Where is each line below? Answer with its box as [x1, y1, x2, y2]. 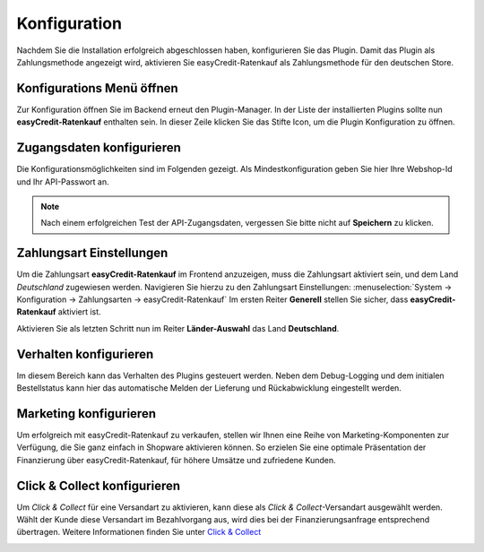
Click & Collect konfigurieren [16, 478, 181, 493]
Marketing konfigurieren [16, 406, 157, 421]
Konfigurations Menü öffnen [16, 81, 178, 96]
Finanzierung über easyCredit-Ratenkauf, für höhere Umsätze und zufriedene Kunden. [16, 454, 336, 465]
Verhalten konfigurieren [16, 346, 154, 362]
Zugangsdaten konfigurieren [16, 140, 181, 156]
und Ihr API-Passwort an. [16, 176, 109, 187]
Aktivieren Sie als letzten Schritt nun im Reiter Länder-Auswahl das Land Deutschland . [16, 323, 340, 333]
